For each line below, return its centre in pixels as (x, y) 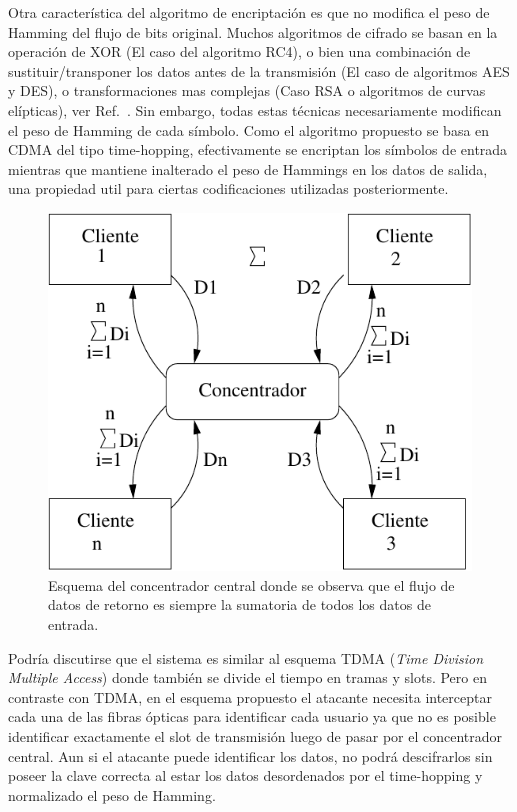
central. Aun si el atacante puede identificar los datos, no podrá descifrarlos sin (250, 755)
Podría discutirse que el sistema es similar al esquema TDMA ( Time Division (246, 657)
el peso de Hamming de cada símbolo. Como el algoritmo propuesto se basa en (249, 129)
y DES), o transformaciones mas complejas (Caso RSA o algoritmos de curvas (247, 90)
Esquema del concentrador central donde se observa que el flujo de (251, 584)
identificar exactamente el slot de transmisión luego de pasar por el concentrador (255, 736)
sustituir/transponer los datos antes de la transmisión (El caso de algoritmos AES (259, 70)
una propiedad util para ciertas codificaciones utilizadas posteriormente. (228, 188)
